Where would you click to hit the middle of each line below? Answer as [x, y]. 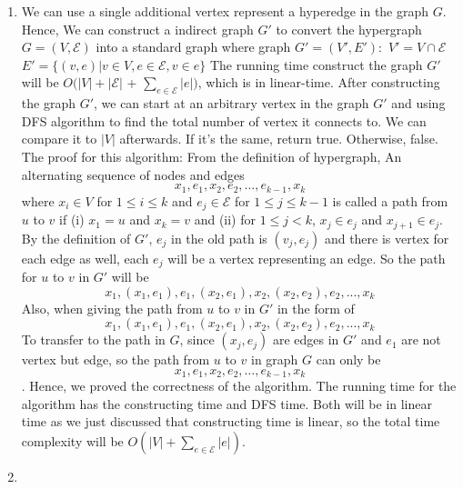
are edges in [306, 339]
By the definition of [76, 238]
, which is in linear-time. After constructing [319, 82]
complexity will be [72, 440]
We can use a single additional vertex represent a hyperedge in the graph [225, 11]
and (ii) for [225, 220]
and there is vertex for [387, 238]
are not [421, 339]
